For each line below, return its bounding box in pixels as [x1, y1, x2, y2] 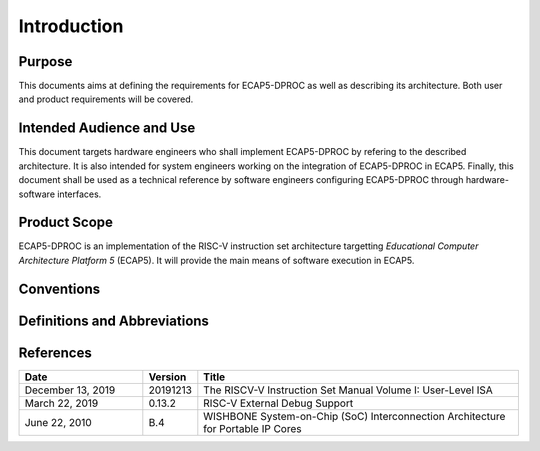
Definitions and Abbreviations [18, 312, 210, 329]
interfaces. [56, 188, 102, 200]
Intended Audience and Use [18, 120, 196, 137]
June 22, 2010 [24, 415, 92, 429]
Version [148, 370, 187, 384]
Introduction [18, 15, 124, 37]
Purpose [18, 53, 73, 70]
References [18, 344, 92, 361]
